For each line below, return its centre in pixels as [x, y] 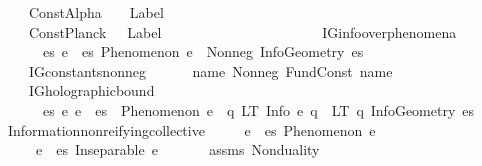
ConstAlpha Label [96, 12]
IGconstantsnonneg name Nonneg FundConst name [210, 70]
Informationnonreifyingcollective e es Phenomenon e [191, 129]
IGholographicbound [91, 90]
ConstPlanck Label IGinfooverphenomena [242, 31]
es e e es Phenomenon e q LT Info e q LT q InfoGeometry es [258, 109]
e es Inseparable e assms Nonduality [177, 149]
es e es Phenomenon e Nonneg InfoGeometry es [203, 51]
